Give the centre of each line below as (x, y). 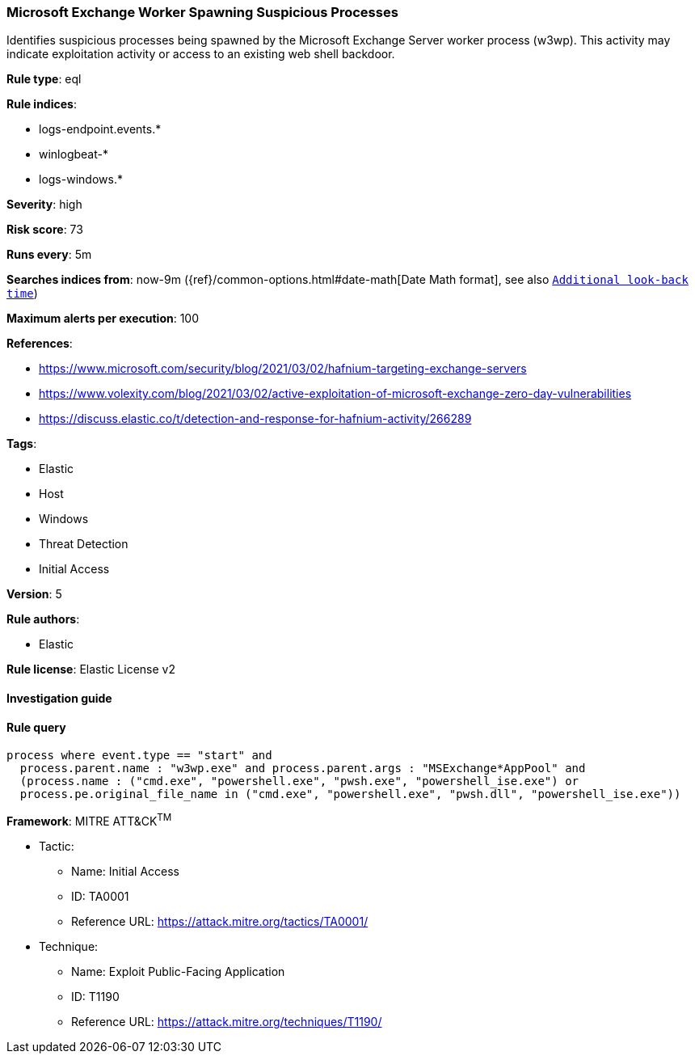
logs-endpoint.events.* (100, 129)
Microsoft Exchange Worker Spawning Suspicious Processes (202, 12)
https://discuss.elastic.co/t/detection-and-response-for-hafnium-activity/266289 (255, 419)
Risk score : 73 (45, 230)
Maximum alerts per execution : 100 (103, 319)
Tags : (22, 444)
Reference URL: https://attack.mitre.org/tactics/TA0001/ (220, 921)
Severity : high (44, 205)
